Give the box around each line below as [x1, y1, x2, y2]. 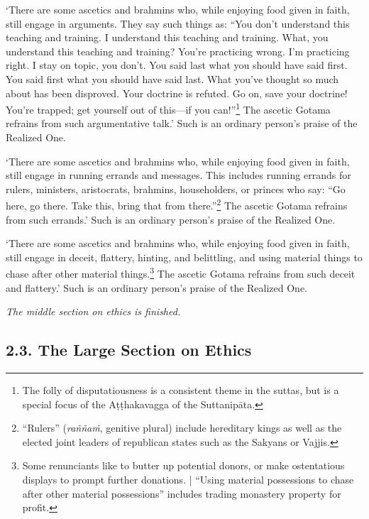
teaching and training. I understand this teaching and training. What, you [6, 30, 329, 45]
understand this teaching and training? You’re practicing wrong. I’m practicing [6, 43, 350, 58]
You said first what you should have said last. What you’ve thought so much [6, 71, 339, 86]
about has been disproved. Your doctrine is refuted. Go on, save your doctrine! [6, 85, 348, 100]
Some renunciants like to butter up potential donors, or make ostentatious [22, 458, 345, 473]
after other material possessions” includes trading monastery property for [22, 486, 341, 501]
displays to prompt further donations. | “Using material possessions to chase [22, 472, 354, 487]
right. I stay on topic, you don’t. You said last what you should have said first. [6, 58, 348, 72]
